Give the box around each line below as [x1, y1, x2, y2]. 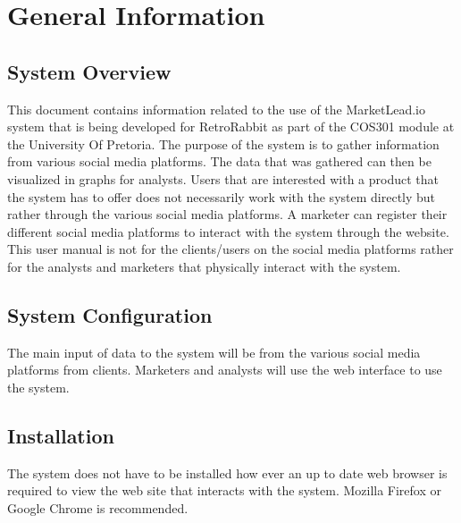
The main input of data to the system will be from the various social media [7, 342, 421, 361]
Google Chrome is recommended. [7, 498, 189, 517]
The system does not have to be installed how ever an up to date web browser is [7, 463, 448, 482]
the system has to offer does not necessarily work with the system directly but [7, 187, 436, 206]
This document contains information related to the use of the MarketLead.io [7, 99, 425, 118]
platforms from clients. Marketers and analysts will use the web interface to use [7, 360, 442, 379]
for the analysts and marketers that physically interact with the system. [7, 257, 401, 275]
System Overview [7, 57, 172, 85]
